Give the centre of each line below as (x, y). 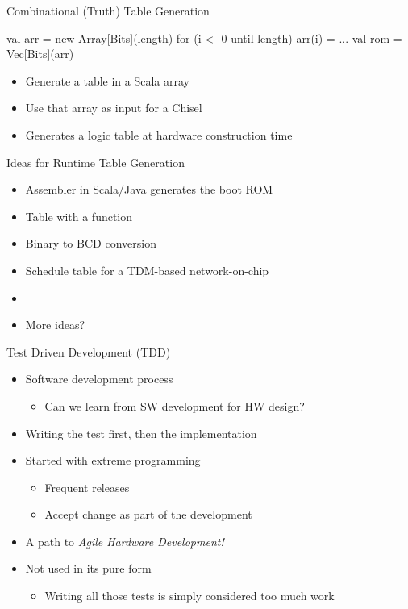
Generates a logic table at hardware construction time (159, 134)
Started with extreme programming (113, 460)
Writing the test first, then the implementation (141, 433)
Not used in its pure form (88, 568)
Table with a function (79, 216)
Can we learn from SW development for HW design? (175, 405)
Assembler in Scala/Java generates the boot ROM (149, 189)
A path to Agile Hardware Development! (125, 541)
